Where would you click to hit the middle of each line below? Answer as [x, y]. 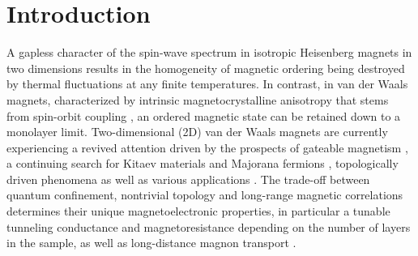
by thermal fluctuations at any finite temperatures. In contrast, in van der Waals [207, 84]
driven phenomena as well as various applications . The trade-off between [188, 179]
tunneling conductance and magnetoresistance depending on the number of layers [209, 226]
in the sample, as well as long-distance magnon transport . [151, 243]
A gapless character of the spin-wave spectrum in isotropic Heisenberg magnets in [209, 52]
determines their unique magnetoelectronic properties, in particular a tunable [198, 211]
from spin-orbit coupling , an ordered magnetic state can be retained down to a [204, 115]
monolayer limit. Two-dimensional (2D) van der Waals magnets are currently [197, 132]
